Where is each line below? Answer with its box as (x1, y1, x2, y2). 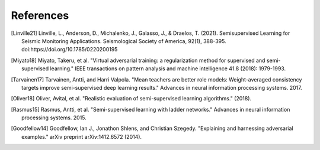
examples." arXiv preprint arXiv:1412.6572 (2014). (21, 133, 142, 140)
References (11, 9, 69, 22)
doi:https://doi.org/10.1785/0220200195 (21, 46, 118, 53)
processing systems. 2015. (21, 114, 87, 121)
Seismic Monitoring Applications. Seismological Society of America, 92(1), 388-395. (21, 37, 226, 44)
